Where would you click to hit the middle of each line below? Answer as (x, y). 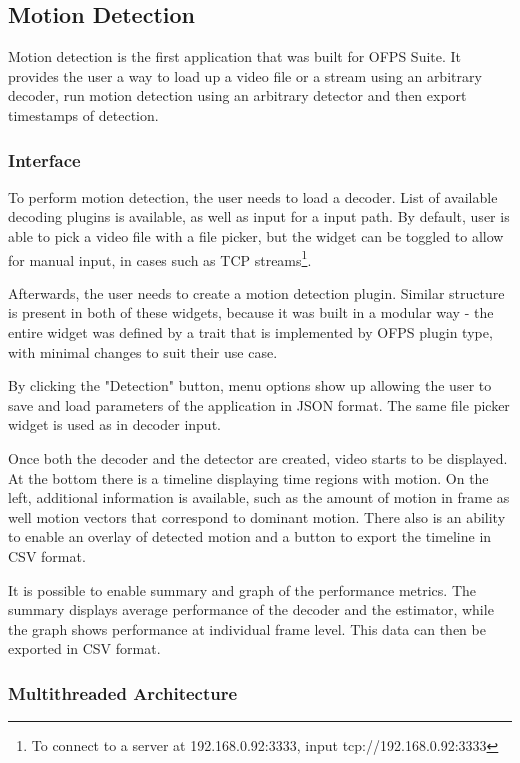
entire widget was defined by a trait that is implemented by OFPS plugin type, (250, 332)
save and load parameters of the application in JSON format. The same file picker (259, 404)
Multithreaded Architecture (123, 692)
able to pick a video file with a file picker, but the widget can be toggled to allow (256, 235)
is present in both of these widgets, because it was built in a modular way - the (251, 312)
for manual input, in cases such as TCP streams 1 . (160, 258)
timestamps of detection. (83, 114)
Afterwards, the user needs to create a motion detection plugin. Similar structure (256, 292)
